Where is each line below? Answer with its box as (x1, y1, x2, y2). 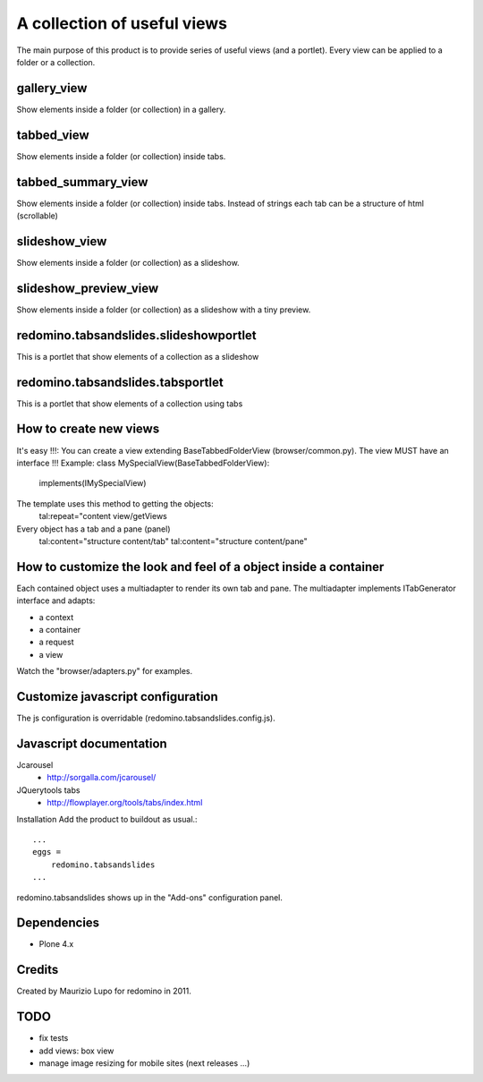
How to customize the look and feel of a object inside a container (16, 559, 385, 575)
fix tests (38, 1033, 69, 1044)
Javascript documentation (16, 736, 167, 751)
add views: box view (38, 1045, 114, 1056)
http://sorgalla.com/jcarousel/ (47, 772, 157, 783)
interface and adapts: (16, 595, 96, 606)
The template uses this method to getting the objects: (16, 498, 214, 509)
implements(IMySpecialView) (38, 478, 147, 489)
